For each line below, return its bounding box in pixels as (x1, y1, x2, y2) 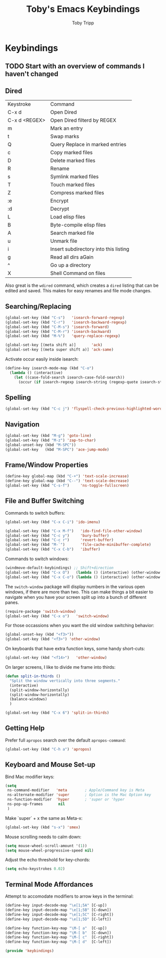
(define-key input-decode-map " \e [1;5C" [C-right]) (5, 912, 114, 917)
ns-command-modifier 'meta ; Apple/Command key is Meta (7, 788, 145, 793)
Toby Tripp (72, 20, 94, 26)
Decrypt (50, 206, 69, 213)
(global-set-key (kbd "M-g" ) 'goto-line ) (5, 433, 92, 438)
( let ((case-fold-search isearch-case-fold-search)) (14, 375, 125, 380)
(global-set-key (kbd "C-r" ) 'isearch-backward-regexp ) (5, 319, 127, 325)
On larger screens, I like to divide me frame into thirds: (5, 664, 116, 670)
